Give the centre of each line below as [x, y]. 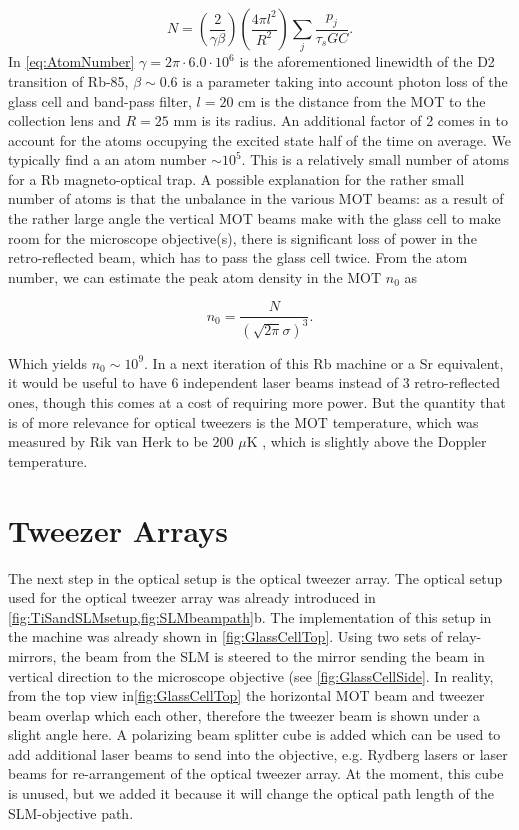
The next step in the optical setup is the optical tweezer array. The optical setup [255, 577]
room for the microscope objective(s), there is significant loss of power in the [242, 237]
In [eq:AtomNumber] [71, 61]
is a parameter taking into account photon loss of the [345, 80]
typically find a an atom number [107, 159]
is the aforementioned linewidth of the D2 [367, 61]
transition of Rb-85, [68, 80]
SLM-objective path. [71, 812]
